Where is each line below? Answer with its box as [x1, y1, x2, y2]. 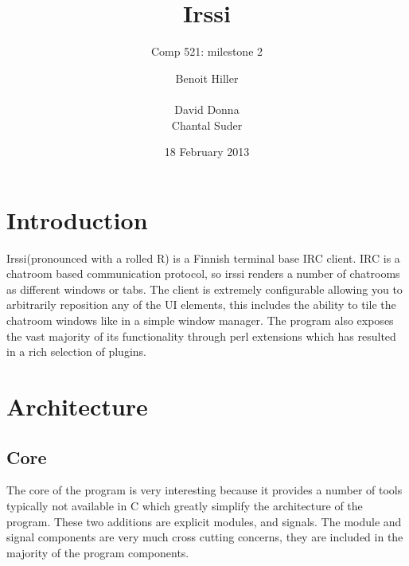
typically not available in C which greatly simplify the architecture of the [6, 497, 363, 513]
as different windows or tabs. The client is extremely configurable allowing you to [6, 280, 403, 297]
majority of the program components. [6, 544, 189, 560]
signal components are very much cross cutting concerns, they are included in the [6, 529, 403, 545]
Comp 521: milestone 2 [150, 43, 263, 60]
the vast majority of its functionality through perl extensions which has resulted [6, 327, 396, 344]
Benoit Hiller [175, 69, 239, 86]
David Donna [174, 100, 240, 117]
